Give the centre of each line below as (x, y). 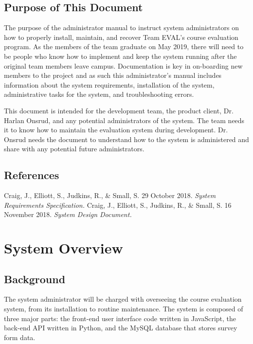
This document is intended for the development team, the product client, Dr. (119, 110)
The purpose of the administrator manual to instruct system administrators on (122, 27)
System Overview (63, 248)
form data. (20, 337)
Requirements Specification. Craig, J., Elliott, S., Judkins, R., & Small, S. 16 (118, 205)
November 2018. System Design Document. (68, 214)
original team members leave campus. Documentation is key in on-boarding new (123, 65)
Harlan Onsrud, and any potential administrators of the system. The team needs (124, 120)
